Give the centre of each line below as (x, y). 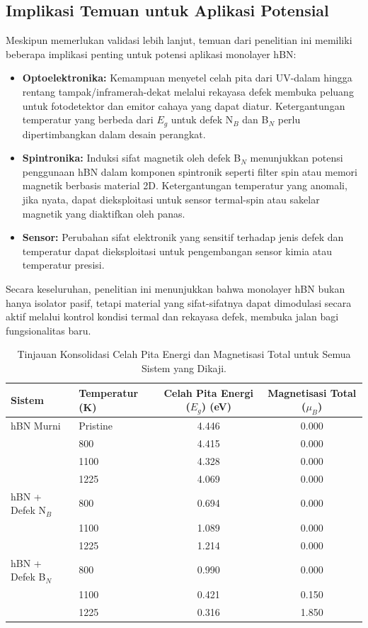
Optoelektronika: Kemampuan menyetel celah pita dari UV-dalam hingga (187, 78)
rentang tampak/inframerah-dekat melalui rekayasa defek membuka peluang (188, 91)
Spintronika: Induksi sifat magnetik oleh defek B (132, 158)
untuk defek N (202, 119)
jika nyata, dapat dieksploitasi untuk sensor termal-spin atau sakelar (171, 199)
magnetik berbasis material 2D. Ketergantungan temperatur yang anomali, (185, 185)
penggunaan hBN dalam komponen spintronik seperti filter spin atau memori (190, 171)
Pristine (96, 426)
